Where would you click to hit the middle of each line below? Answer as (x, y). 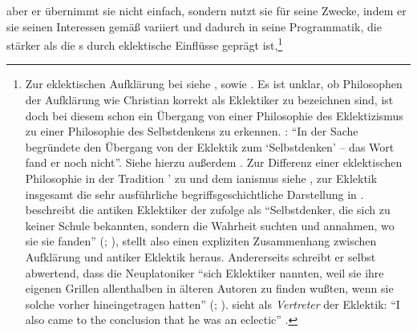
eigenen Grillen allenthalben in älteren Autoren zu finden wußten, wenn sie (209, 288)
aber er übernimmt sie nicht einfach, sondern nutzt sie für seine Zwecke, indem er (206, 10)
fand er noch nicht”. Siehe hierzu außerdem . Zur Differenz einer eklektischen (214, 162)
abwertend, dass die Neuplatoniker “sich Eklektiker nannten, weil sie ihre (204, 272)
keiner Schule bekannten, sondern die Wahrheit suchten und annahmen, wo (210, 225)
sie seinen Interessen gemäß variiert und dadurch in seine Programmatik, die (194, 26)
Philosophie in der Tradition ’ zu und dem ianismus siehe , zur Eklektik (201, 178)
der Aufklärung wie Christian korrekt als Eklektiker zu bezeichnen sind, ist (209, 100)
